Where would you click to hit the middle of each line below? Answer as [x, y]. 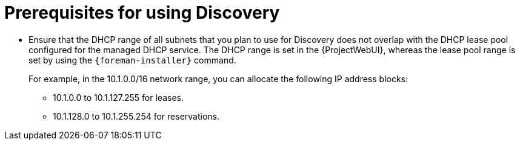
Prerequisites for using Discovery [142, 13]
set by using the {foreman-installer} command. [132, 60]
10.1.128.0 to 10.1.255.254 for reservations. [136, 116]
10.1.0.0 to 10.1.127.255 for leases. [118, 97]
